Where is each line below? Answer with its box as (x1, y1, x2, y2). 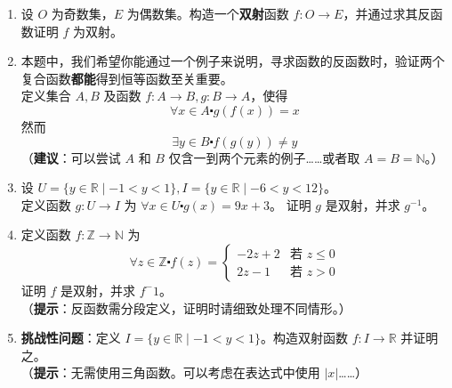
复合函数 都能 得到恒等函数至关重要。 (20, 69, 233, 87)
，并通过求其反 (343, 4, 431, 22)
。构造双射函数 (260, 328, 348, 347)
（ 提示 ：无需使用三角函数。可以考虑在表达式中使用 (20, 363, 320, 382)
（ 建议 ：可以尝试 (20, 148, 121, 166)
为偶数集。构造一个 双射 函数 (126, 4, 289, 22)
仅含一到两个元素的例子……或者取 (168, 148, 360, 166)
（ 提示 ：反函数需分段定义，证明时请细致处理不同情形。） (20, 298, 351, 317)
